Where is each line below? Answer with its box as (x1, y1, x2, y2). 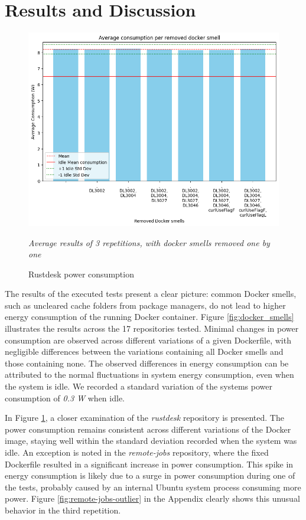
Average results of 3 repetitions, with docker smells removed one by (28, 236, 270, 248)
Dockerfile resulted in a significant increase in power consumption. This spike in (5, 457, 294, 470)
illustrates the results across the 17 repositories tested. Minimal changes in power (5, 322, 299, 335)
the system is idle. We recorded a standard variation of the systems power (5, 380, 272, 393)
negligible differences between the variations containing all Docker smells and (5, 345, 284, 358)
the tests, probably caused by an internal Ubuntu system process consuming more (5, 480, 301, 493)
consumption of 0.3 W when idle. (5, 391, 125, 404)
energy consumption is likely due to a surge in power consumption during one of (5, 469, 295, 482)
